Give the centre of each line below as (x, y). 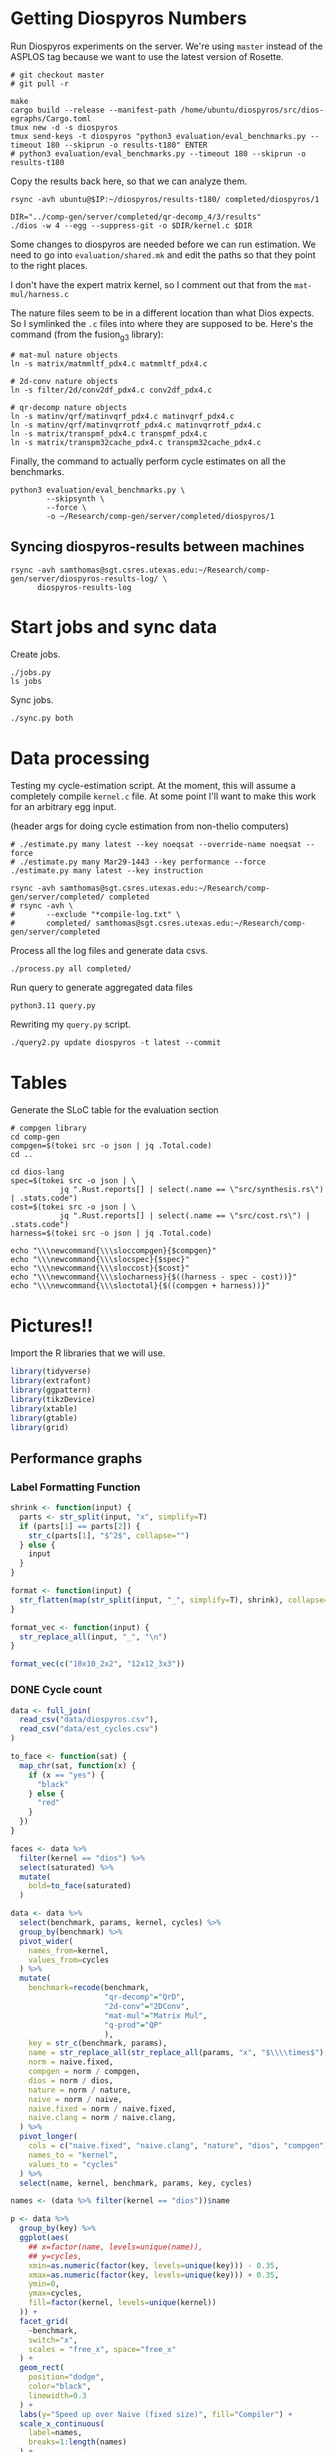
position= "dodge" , (66, 2377)
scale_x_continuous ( (62, 2423)
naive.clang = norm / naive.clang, (102, 2118)
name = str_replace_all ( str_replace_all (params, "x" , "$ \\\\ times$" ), (178, 2053)
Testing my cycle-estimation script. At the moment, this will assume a (153, 786)
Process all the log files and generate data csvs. (109, 951)
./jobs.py (31, 673)
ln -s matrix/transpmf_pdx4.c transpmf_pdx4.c (109, 433)
